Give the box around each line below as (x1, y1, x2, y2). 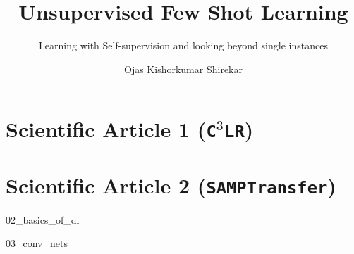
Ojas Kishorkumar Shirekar (124, 61, 243, 76)
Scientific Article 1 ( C (6, 115, 216, 144)
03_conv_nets (6, 236, 68, 250)
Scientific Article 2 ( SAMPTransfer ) (6, 170, 336, 199)
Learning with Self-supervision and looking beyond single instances (39, 38, 328, 53)
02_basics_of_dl (6, 212, 80, 227)
